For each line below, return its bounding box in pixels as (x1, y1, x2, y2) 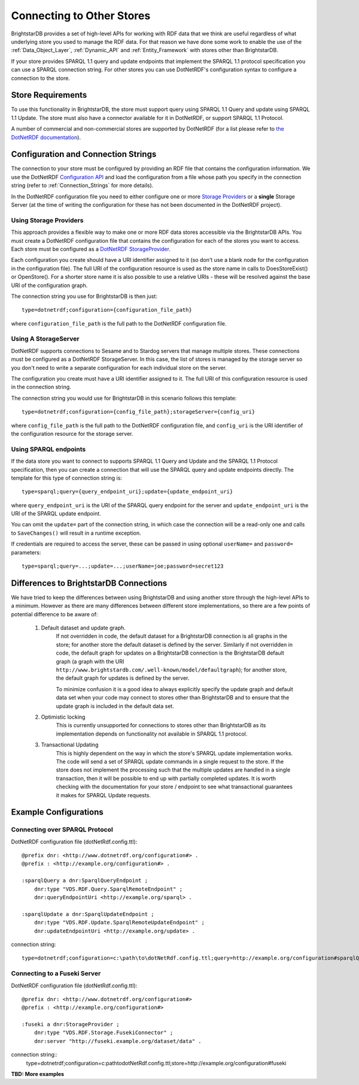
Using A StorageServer (11, 334, 80, 343)
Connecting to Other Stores (11, 9, 151, 22)
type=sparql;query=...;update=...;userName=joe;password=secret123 (22, 563, 224, 569)
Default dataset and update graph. (41, 624, 126, 632)
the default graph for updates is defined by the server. (56, 674, 190, 682)
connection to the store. (11, 74, 70, 82)
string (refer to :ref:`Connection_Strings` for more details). (11, 182, 154, 189)
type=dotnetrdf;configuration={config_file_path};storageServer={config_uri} (22, 408, 255, 415)
